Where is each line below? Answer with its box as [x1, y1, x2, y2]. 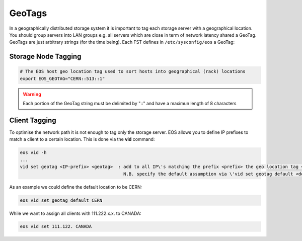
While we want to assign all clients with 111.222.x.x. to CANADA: [9, 210, 142, 216]
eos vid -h [20, 150, 47, 155]
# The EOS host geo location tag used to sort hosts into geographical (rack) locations [20, 68, 246, 74]
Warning [23, 91, 41, 97]
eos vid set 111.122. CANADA [20, 224, 92, 229]
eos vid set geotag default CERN [20, 197, 103, 203]
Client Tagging [9, 116, 56, 124]
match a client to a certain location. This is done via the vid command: [9, 136, 155, 142]
